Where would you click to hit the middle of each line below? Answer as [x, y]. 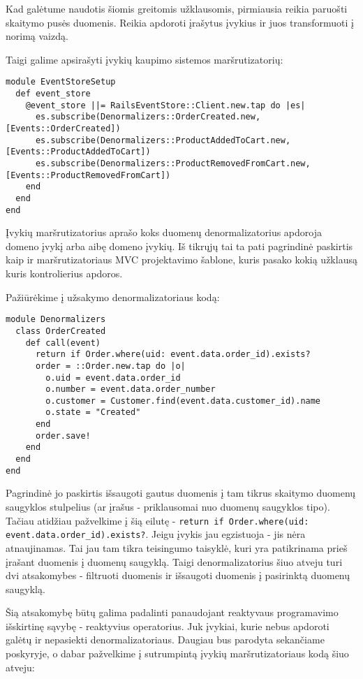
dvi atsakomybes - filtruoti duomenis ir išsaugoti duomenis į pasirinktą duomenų [178, 575]
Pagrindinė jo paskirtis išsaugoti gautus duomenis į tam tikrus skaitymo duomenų [181, 493]
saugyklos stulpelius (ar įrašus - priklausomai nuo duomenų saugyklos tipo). [168, 506]
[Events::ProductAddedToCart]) [78, 152]
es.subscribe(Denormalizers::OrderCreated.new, [148, 117]
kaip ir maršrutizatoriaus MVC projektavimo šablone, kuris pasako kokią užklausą [181, 260]
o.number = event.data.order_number [131, 389]
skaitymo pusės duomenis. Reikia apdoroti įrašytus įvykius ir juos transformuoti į [180, 22]
